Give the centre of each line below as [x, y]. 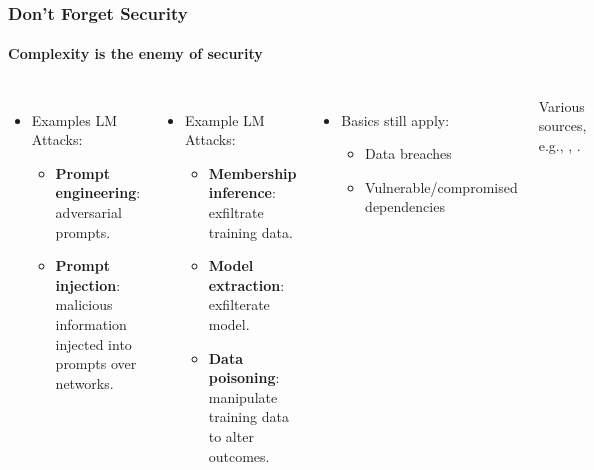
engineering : [98, 192]
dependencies [405, 206]
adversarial [88, 212]
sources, [562, 125]
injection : [88, 284]
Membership [252, 172]
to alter [231, 435]
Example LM [224, 119]
